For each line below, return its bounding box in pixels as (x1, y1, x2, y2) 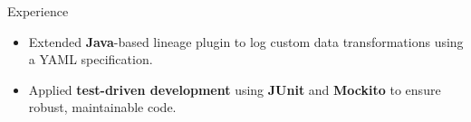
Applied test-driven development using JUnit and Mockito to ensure (28, 80, 441, 99)
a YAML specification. (28, 50, 153, 69)
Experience (7, 2, 69, 20)
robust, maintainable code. (28, 98, 177, 117)
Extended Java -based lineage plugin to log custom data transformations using (28, 32, 464, 51)
